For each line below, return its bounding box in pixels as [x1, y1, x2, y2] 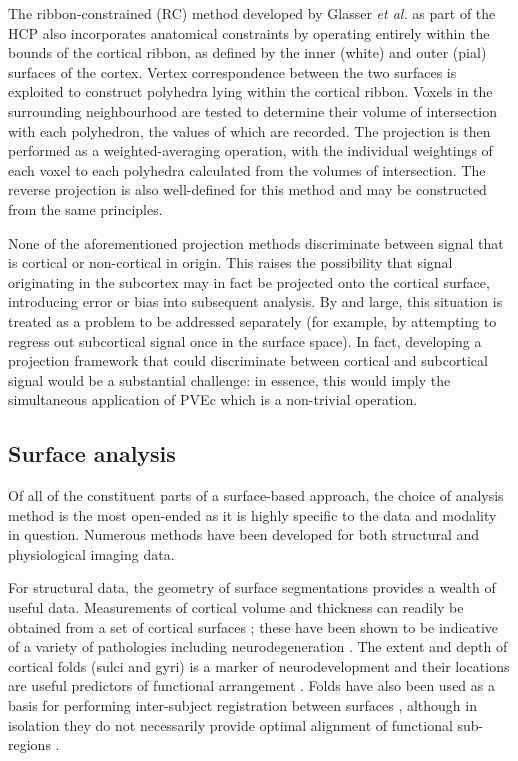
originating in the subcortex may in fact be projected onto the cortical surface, [8, 271, 490, 292]
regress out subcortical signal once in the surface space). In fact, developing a [8, 330, 482, 351]
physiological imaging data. [8, 543, 175, 564]
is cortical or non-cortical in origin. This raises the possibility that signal [8, 252, 453, 273]
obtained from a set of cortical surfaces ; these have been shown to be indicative [8, 616, 499, 637]
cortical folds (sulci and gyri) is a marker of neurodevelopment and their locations [8, 655, 510, 676]
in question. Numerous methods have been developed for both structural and [8, 524, 480, 545]
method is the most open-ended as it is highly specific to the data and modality [8, 504, 497, 525]
